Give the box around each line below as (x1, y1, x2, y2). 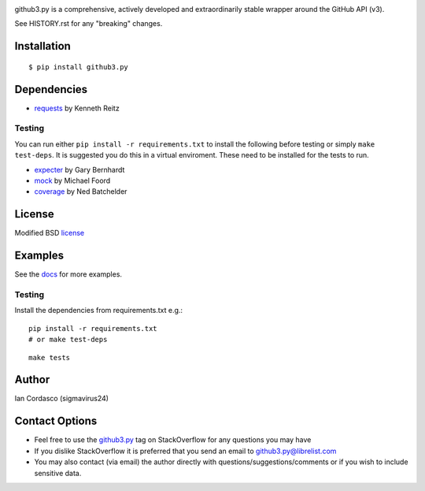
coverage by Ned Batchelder (34, 187, 128, 196)
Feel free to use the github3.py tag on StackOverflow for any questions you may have (34, 435, 312, 445)
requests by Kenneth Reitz (34, 103, 120, 113)
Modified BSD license (14, 229, 85, 238)
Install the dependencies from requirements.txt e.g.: (14, 306, 183, 315)
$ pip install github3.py (28, 62, 129, 71)
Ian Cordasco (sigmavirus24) (14, 394, 109, 404)
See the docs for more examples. (14, 270, 122, 279)
